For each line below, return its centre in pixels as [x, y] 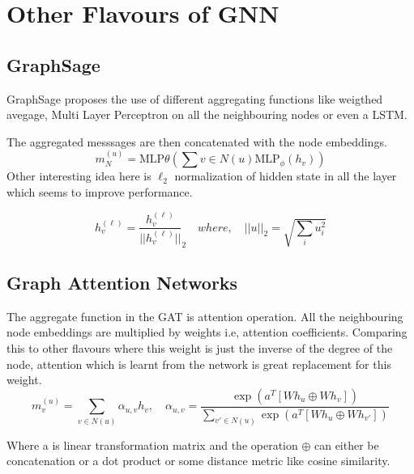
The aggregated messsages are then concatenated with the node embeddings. [197, 141]
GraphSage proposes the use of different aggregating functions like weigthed [195, 98]
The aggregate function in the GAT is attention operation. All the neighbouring [205, 316]
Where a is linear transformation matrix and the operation [152, 444]
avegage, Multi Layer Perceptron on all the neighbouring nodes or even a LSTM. [207, 114]
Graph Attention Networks [122, 283]
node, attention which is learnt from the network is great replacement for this [199, 364]
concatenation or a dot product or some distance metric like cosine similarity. [198, 461]
